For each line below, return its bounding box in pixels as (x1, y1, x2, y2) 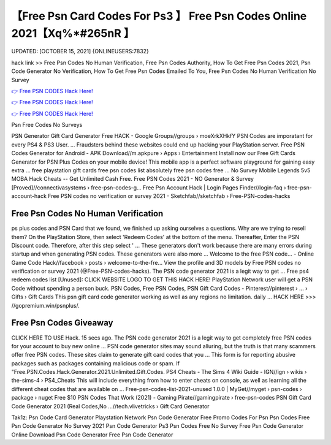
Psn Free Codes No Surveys (11, 121, 83, 129)
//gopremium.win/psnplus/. (11, 302, 80, 309)
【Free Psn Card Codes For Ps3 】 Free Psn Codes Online (11, 9, 307, 23)
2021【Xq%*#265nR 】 (11, 26, 135, 40)
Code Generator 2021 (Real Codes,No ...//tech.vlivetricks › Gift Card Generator (11, 402, 210, 410)
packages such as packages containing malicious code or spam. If (11, 359, 180, 367)
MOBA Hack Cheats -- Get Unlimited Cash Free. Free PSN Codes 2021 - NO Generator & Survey (11, 175, 254, 183)
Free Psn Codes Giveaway (11, 318, 113, 328)
